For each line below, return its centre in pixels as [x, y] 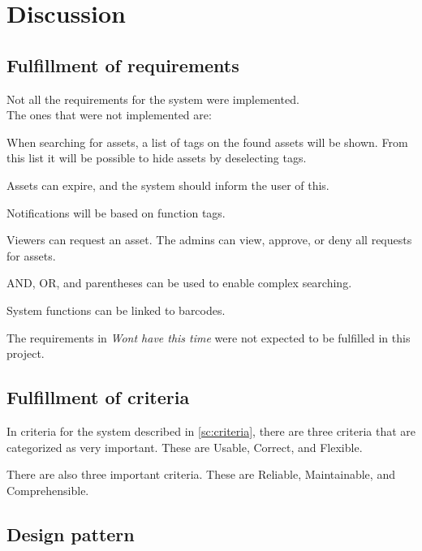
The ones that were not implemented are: [109, 115]
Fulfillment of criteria [98, 397]
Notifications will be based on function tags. [116, 212]
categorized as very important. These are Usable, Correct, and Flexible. [185, 447]
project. [26, 353]
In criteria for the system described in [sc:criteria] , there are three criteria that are [211, 430]
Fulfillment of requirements [123, 65]
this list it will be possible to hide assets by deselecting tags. [157, 158]
